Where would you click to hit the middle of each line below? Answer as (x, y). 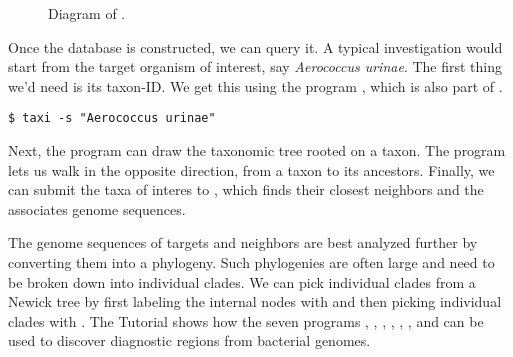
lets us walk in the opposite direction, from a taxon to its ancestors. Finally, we (251, 169)
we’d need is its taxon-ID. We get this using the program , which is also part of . (255, 85)
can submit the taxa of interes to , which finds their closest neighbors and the (246, 189)
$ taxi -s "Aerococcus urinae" (112, 118)
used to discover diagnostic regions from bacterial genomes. (189, 340)
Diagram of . (87, 13)
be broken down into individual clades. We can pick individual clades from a (242, 281)
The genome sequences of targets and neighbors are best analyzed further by (243, 242)
